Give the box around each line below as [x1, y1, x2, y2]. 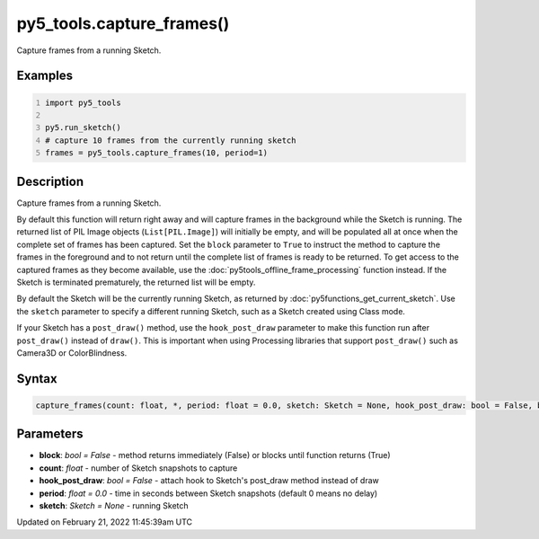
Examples [16, 68, 74, 84]
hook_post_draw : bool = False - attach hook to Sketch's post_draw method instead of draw [39, 475, 379, 486]
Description [16, 173, 84, 189]
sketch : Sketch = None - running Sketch [39, 499, 189, 511]
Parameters [16, 427, 84, 442]
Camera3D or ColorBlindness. [16, 347, 128, 358]
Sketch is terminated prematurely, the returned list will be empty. [16, 277, 256, 287]
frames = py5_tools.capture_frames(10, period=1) [45, 148, 269, 158]
